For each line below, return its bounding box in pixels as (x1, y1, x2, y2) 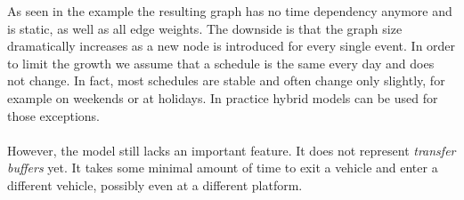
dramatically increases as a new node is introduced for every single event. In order (7, 36, 456, 55)
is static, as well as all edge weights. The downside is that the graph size (7, 19, 403, 37)
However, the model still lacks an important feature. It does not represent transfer (7, 140, 456, 159)
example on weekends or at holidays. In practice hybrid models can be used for (7, 88, 438, 107)
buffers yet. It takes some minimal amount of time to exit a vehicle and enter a (7, 158, 438, 177)
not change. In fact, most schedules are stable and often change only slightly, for (7, 71, 445, 90)
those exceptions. (7, 106, 100, 124)
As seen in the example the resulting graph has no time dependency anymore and (7, 2, 452, 20)
